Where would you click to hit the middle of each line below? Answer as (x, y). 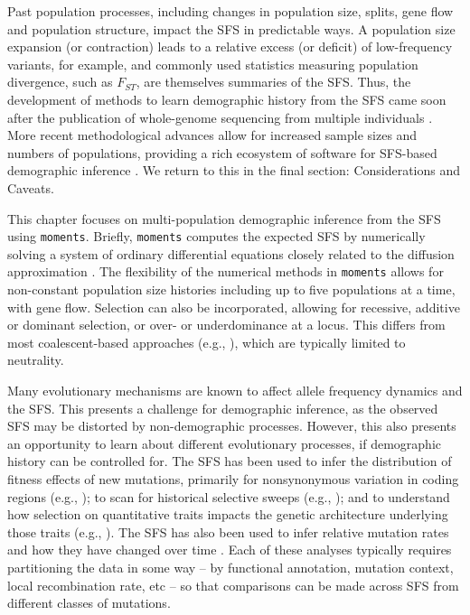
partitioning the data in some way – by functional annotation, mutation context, (230, 567)
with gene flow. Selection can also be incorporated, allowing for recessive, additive (234, 307)
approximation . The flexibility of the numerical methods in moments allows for (226, 271)
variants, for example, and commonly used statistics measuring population (213, 64)
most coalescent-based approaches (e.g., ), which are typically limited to (207, 342)
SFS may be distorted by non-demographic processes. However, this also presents (232, 426)
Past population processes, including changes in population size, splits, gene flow (230, 11)
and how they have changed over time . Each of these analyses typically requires (230, 550)
